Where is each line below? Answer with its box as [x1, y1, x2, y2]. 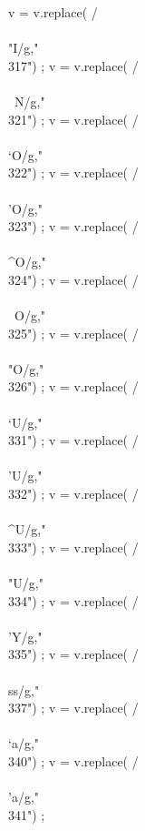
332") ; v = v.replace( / [8, 484, 139, 503]
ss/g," [8, 680, 40, 699]
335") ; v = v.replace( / [8, 644, 139, 664]
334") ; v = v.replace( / [8, 591, 139, 610]
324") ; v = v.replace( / [8, 269, 139, 289]
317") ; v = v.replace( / [8, 56, 139, 75]
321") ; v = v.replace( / [8, 109, 139, 128]
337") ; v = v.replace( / [8, 698, 139, 717]
